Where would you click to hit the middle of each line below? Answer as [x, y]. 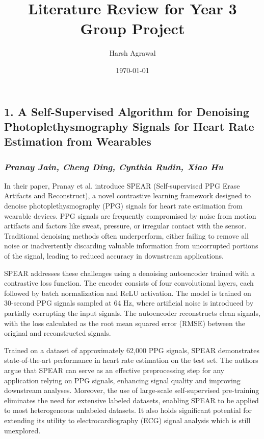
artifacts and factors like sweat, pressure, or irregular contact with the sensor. [125, 226]
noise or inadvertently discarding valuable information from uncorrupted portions [131, 246]
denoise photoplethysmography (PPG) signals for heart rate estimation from [123, 206]
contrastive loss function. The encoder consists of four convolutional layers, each [129, 283]
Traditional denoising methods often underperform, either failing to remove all [126, 235]
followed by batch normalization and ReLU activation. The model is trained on [128, 293]
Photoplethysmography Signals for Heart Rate [129, 126]
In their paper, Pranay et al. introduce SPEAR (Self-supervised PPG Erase [122, 185]
